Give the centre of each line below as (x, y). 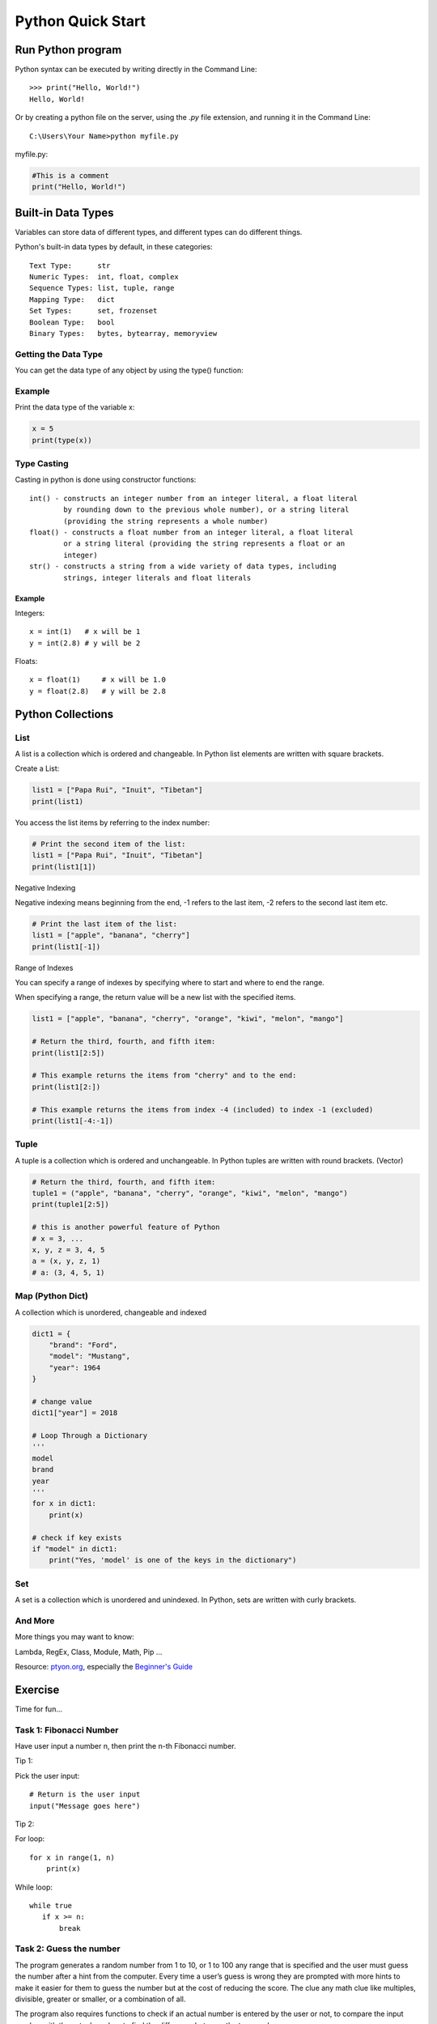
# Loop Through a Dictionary (90, 1436)
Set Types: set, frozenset (93, 311)
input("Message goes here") (85, 1806)
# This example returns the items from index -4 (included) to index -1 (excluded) (203, 1110)
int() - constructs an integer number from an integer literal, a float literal (194, 498)
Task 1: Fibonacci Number (67, 1730)
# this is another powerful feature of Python (126, 1227)
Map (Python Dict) (52, 1296)
